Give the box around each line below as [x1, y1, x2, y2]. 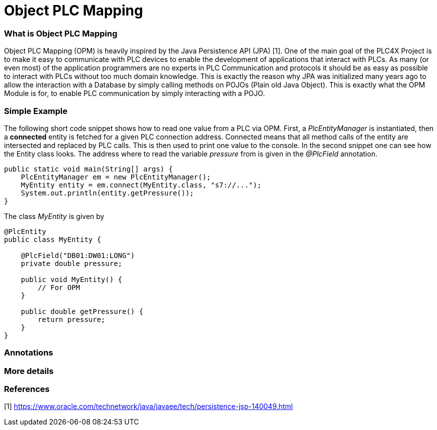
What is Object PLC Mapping [4, 28, 118, 38]
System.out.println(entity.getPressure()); [21, 188, 194, 197]
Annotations [4, 347, 53, 358]
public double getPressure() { [21, 307, 144, 315]
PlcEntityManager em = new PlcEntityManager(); [21, 172, 211, 181]
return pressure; [38, 315, 106, 323]
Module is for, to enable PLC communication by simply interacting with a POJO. [4, 89, 265, 98]
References [4, 384, 50, 394]
